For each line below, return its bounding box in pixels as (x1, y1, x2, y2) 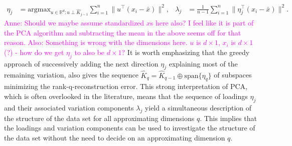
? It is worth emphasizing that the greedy (121, 46, 250, 57)
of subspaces (214, 69, 252, 80)
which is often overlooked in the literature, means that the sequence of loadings (4, 90, 248, 101)
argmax (28, 5, 51, 13)
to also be (74, 46, 105, 57)
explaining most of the (169, 58, 238, 68)
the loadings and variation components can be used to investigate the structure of (4, 122, 255, 133)
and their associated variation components (4, 102, 134, 112)
